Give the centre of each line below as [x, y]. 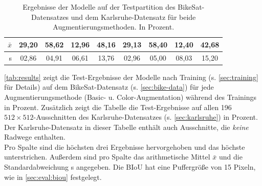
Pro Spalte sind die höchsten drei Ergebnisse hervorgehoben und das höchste [125, 147]
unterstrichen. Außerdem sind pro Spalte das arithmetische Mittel [107, 157]
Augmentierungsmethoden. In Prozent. [114, 27]
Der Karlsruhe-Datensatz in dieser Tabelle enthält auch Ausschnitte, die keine [126, 127]
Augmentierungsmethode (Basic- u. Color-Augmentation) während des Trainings [130, 97]
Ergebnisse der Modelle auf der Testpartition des [99, 7]
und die [231, 157]
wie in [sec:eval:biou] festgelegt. [53, 177]
